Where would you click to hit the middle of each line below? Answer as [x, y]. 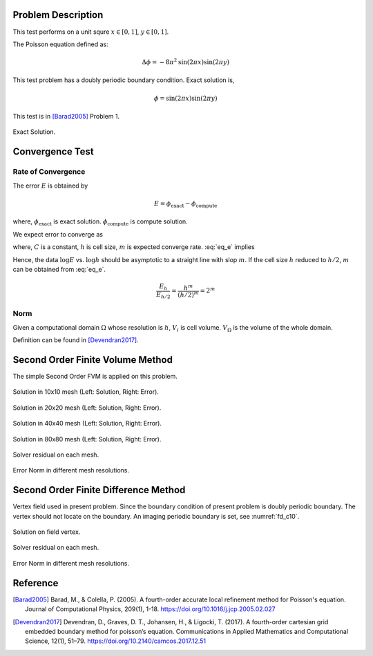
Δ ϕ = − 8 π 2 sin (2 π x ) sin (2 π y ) [186, 62]
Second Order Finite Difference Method [99, 490]
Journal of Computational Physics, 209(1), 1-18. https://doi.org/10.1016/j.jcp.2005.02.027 [150, 609]
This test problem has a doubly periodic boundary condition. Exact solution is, [124, 80]
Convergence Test [53, 152]
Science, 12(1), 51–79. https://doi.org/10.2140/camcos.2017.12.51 [116, 641]
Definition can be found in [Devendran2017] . [76, 340]
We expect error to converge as [58, 234]
